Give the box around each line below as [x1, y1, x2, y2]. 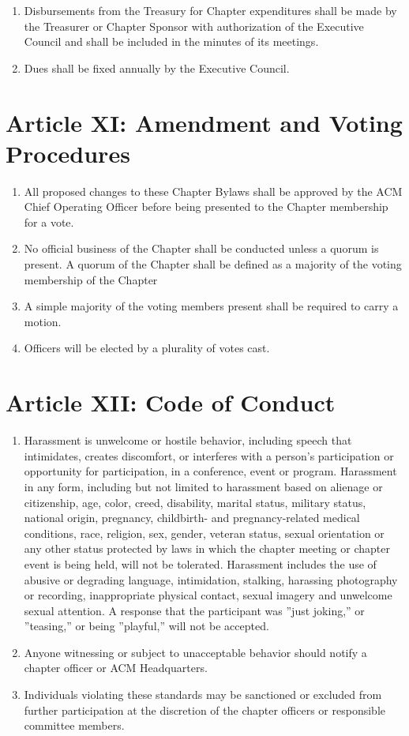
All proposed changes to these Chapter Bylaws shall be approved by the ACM [24, 182, 403, 199]
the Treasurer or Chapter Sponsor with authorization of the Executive [24, 17, 364, 34]
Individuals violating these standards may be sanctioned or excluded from [24, 686, 382, 703]
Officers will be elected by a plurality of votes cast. [24, 340, 270, 356]
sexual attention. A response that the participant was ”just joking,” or [24, 602, 365, 618]
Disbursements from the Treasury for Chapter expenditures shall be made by [24, 2, 397, 18]
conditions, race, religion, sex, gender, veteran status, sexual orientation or [24, 524, 385, 541]
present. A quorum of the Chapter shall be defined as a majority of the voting [24, 256, 402, 272]
